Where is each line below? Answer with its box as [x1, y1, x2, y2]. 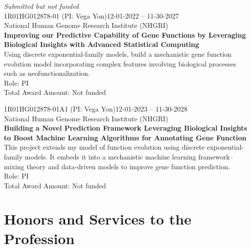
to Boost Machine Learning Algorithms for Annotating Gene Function [4, 132, 247, 142]
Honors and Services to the [4, 209, 192, 229]
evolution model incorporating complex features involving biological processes [4, 58, 236, 68]
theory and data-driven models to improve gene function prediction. [26, 161, 230, 171]
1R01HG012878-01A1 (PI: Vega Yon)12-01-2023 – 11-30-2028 [4, 103, 187, 113]
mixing [4, 161, 24, 171]
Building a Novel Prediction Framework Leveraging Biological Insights [4, 123, 247, 133]
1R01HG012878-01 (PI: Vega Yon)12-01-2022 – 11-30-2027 [4, 10, 179, 21]
